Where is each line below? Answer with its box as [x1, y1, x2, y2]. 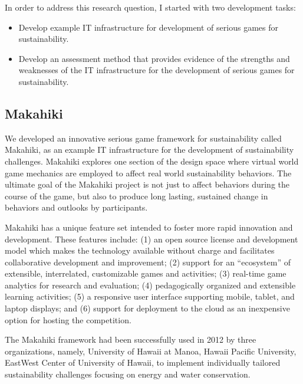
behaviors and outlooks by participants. [5, 201, 148, 214]
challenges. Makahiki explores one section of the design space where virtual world [5, 155, 299, 167]
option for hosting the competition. [5, 313, 131, 326]
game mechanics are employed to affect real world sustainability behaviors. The [5, 166, 292, 179]
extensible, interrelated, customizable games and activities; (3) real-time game [5, 267, 286, 280]
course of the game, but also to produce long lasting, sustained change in [5, 189, 268, 202]
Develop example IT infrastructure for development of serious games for [18, 21, 278, 33]
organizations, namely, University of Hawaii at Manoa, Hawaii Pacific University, [5, 344, 297, 357]
